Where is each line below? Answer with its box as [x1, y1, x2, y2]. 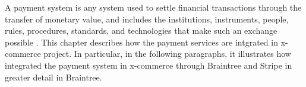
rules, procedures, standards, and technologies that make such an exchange [5, 24, 277, 37]
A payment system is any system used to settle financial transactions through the [5, 1, 302, 13]
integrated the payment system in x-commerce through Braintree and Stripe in [5, 59, 292, 71]
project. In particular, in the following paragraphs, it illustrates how [43, 47, 291, 60]
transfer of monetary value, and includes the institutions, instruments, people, [5, 12, 289, 25]
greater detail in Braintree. [5, 70, 102, 83]
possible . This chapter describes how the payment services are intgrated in [5, 36, 278, 48]
